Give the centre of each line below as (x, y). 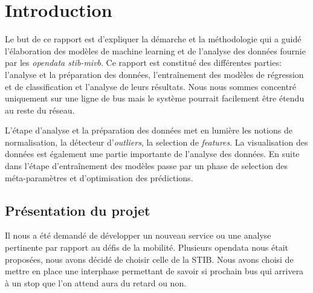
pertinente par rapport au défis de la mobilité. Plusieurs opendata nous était (147, 247)
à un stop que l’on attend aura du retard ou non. (96, 282)
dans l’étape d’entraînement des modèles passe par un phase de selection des (147, 166)
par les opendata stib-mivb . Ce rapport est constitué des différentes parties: (143, 63)
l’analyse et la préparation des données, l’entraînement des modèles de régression (154, 74)
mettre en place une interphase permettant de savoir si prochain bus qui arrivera (154, 271)
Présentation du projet (78, 210)
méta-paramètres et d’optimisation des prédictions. (99, 177)
